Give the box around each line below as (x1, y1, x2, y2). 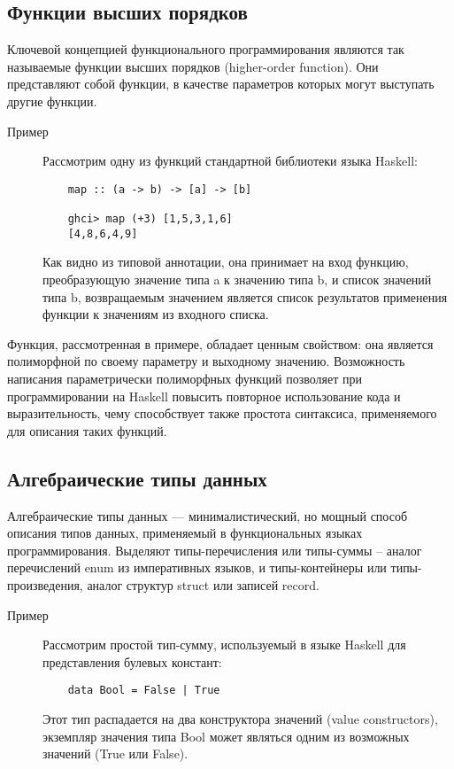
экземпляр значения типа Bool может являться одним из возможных (42, 726, 410, 745)
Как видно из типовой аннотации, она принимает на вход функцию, (42, 252, 409, 271)
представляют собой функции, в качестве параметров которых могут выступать (7, 74, 435, 93)
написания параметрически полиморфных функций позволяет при (7, 369, 362, 387)
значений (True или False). (42, 744, 189, 763)
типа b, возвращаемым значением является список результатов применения (42, 287, 448, 306)
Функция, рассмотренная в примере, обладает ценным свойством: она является (7, 334, 434, 353)
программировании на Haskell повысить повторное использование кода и (7, 386, 401, 405)
